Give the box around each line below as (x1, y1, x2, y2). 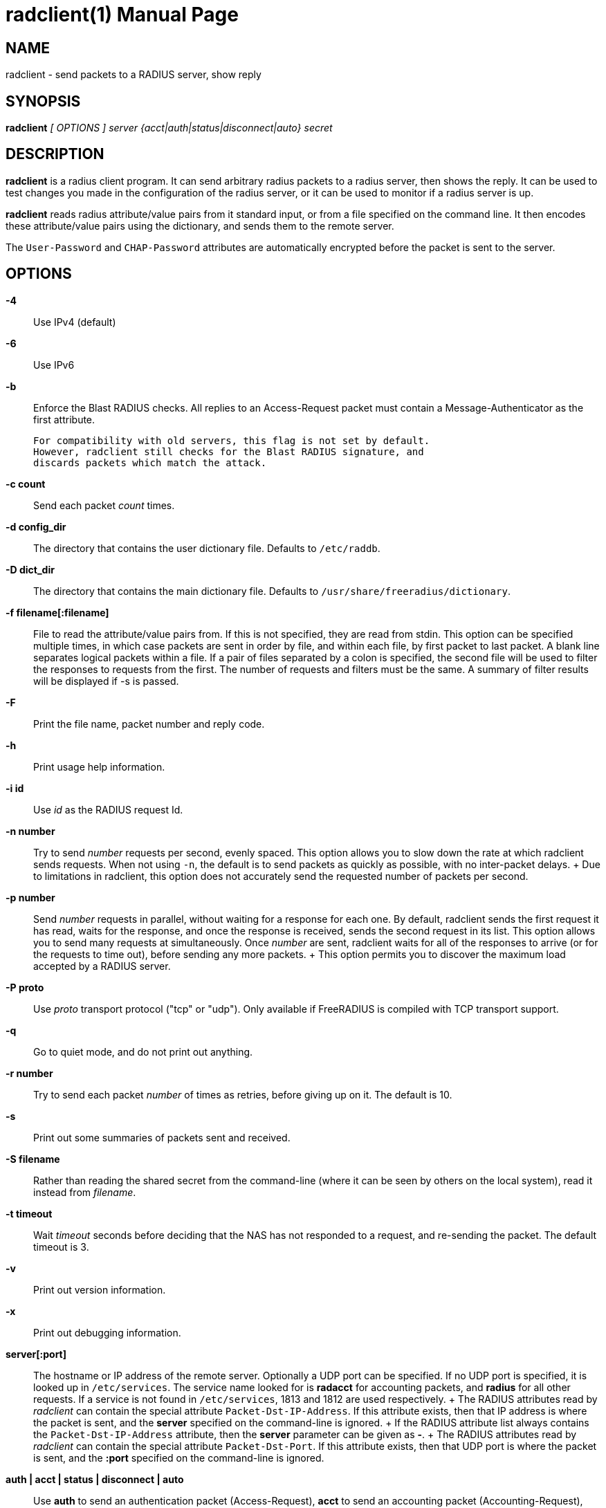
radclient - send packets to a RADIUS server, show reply (6, 68, 261, 81)
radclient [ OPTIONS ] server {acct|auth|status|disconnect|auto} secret (6, 122, 333, 134)
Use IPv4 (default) (33, 315, 116, 328)
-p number (6, 891, 55, 903)
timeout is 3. (33, 1240, 89, 1253)
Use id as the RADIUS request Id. (33, 803, 183, 816)
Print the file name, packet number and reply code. (33, 717, 265, 730)
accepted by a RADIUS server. (33, 959, 171, 972)
